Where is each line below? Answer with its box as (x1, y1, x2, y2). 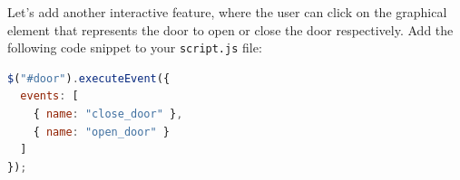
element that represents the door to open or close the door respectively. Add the (7, 20, 454, 39)
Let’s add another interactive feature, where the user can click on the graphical (7, 3, 447, 21)
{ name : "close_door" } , (33, 108, 183, 121)
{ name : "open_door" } (33, 125, 171, 138)
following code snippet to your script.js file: (7, 38, 262, 57)
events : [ (20, 90, 79, 103)
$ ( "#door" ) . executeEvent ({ (7, 71, 171, 85)
